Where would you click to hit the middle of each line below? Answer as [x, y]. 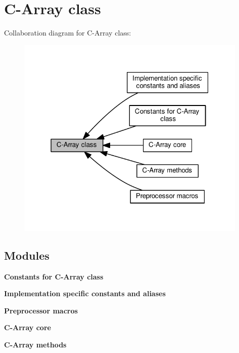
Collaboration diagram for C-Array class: [68, 33]
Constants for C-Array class [54, 276]
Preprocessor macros [41, 310]
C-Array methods [35, 345]
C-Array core [28, 327]
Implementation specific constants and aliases [85, 293]
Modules [27, 255]
